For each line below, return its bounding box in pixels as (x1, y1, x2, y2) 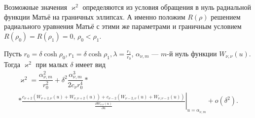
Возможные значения (4, 2, 67, 12)
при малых (36, 59, 68, 70)
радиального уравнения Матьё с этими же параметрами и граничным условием (4, 21, 242, 31)
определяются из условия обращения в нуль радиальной (82, 2, 251, 12)
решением (211, 11, 241, 22)
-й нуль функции (167, 48, 217, 58)
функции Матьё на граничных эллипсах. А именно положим (4, 11, 185, 22)
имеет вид (75, 59, 106, 70)
